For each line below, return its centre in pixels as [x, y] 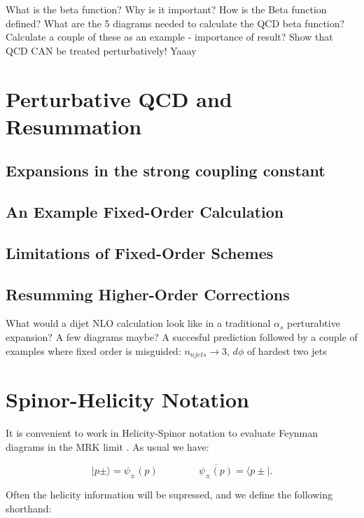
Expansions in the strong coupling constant [166, 170]
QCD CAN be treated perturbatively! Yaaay [101, 50]
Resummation [74, 126]
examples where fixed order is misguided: [93, 350]
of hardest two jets [287, 350]
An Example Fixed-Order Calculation [145, 212]
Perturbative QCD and [119, 98]
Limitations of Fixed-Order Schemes [140, 252]
